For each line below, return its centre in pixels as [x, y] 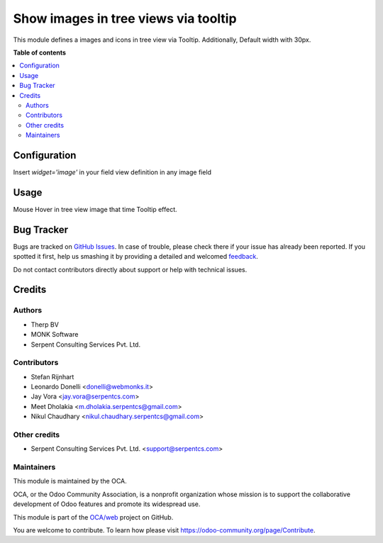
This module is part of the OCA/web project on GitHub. [93, 517]
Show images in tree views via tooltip [125, 18]
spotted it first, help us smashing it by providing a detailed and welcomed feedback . [136, 257]
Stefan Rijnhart [52, 376]
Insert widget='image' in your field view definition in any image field [112, 172]
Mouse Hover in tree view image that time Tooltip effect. [95, 209]
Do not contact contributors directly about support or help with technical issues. [130, 269]
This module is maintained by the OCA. [70, 481]
